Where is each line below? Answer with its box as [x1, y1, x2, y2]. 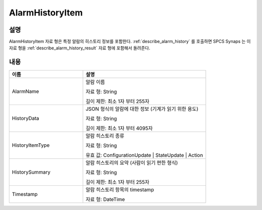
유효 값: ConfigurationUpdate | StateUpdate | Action [85, 152, 203, 159]
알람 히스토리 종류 [85, 133, 125, 139]
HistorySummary [12, 169, 50, 176]
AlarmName [12, 88, 39, 95]
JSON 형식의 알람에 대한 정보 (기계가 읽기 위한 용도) [85, 105, 198, 112]
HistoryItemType [12, 142, 50, 149]
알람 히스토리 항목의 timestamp [85, 186, 154, 193]
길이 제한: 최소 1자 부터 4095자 [85, 125, 153, 132]
